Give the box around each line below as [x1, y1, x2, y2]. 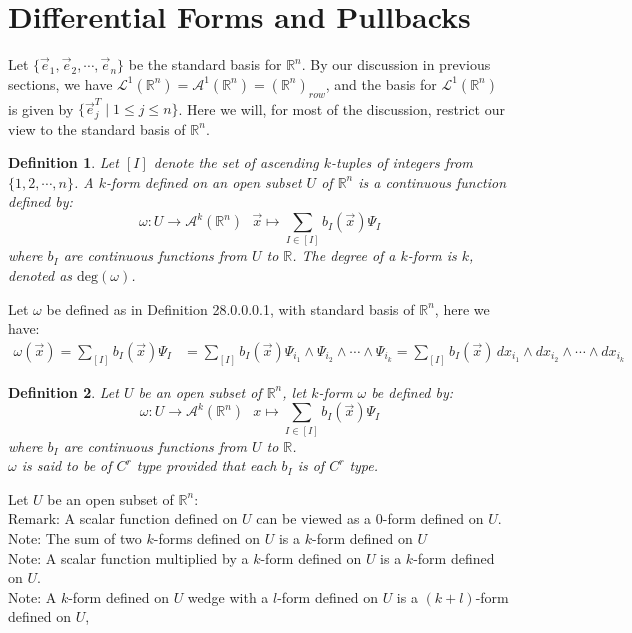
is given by [8, 98, 74, 119]
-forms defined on [153, 527, 261, 548]
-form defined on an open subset [106, 171, 302, 192]
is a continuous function [358, 171, 507, 192]
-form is [407, 245, 457, 266]
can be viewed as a [256, 508, 372, 529]
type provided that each [136, 455, 277, 476]
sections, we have [8, 73, 113, 94]
